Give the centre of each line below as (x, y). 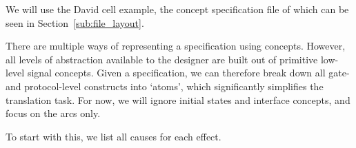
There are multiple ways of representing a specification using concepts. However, (176, 46)
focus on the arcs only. (53, 113)
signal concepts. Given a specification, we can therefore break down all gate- (188, 73)
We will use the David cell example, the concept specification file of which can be (177, 9)
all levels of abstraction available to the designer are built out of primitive (162, 59)
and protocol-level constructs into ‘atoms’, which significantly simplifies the (165, 86)
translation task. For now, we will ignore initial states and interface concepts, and (178, 99)
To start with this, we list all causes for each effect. (113, 136)
